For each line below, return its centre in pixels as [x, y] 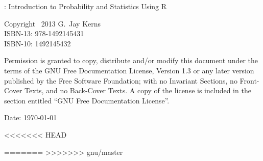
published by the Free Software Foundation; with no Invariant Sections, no [121, 80]
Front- [249, 80]
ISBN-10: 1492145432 [38, 43]
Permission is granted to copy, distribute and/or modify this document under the [131, 60]
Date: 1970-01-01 [31, 117]
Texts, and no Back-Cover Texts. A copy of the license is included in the [138, 90]
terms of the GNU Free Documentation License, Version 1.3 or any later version [129, 70]
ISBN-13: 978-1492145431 [44, 33]
